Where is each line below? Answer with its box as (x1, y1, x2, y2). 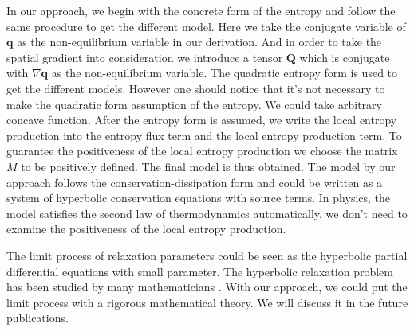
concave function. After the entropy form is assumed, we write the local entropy (6, 111, 397, 128)
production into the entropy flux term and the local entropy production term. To (6, 127, 402, 143)
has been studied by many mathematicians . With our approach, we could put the (6, 278, 408, 295)
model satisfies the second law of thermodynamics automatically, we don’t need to (6, 204, 408, 221)
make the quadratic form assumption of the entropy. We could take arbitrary (6, 95, 382, 112)
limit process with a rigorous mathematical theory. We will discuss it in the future (6, 294, 408, 310)
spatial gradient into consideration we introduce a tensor (6, 49, 283, 65)
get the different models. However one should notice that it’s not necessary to (6, 80, 385, 96)
